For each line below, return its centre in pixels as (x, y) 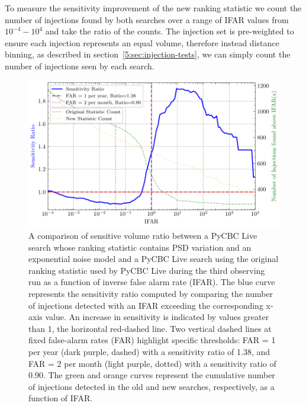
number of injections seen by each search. (80, 65)
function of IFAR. (61, 398)
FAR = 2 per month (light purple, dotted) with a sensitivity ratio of (152, 363)
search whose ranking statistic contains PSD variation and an (140, 247)
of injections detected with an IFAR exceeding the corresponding (146, 305)
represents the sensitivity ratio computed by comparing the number (151, 294)
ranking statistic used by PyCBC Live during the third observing (147, 270)
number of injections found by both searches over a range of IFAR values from (147, 19)
